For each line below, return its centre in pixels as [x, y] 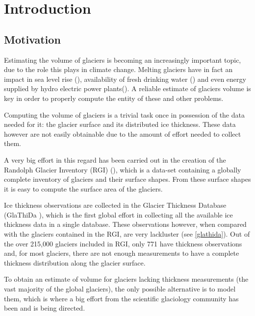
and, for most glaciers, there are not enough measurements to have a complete [122, 253]
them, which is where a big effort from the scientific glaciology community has [121, 298]
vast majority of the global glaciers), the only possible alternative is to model [120, 289]
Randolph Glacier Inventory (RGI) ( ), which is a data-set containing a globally [123, 169]
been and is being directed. [45, 308]
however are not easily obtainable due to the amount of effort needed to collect [123, 134]
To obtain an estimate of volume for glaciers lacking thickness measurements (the [126, 279]
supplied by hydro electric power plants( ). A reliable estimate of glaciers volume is [127, 88]
